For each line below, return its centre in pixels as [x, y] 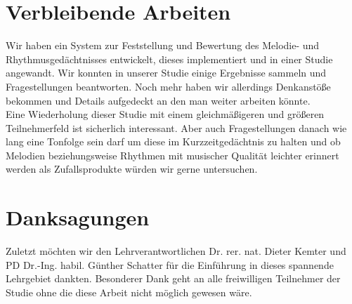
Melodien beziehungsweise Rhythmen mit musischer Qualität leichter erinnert [172, 155]
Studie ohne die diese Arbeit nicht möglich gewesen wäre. [129, 292]
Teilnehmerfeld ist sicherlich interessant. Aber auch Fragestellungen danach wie [176, 127]
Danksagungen [78, 217]
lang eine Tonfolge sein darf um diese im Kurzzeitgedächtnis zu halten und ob [173, 141]
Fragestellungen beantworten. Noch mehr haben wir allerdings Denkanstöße [168, 86]
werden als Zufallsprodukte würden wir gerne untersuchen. [132, 169]
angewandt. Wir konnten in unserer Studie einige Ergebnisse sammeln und [166, 73]
